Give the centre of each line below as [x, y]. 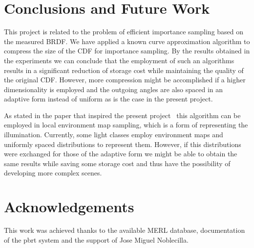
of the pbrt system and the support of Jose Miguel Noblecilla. [96, 239]
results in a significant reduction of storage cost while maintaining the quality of [124, 70]
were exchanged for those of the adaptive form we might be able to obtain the [121, 154]
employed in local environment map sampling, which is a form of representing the [126, 125]
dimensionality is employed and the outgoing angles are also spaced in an [114, 89]
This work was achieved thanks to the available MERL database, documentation [125, 230]
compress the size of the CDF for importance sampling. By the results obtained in [127, 51]
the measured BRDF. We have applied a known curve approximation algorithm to [127, 41]
